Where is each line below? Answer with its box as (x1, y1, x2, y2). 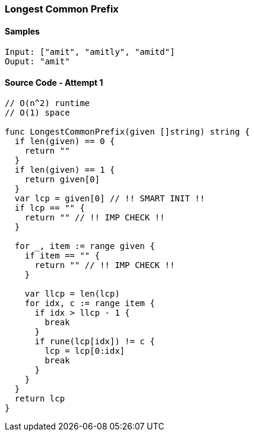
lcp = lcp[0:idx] (45, 346, 125, 356)
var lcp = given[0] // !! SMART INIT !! (14, 194, 205, 204)
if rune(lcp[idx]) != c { (34, 337, 155, 347)
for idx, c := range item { (24, 298, 155, 309)
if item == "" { (24, 251, 100, 261)
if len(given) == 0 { (14, 136, 115, 147)
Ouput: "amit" (5, 57, 70, 67)
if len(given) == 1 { (14, 165, 115, 175)
